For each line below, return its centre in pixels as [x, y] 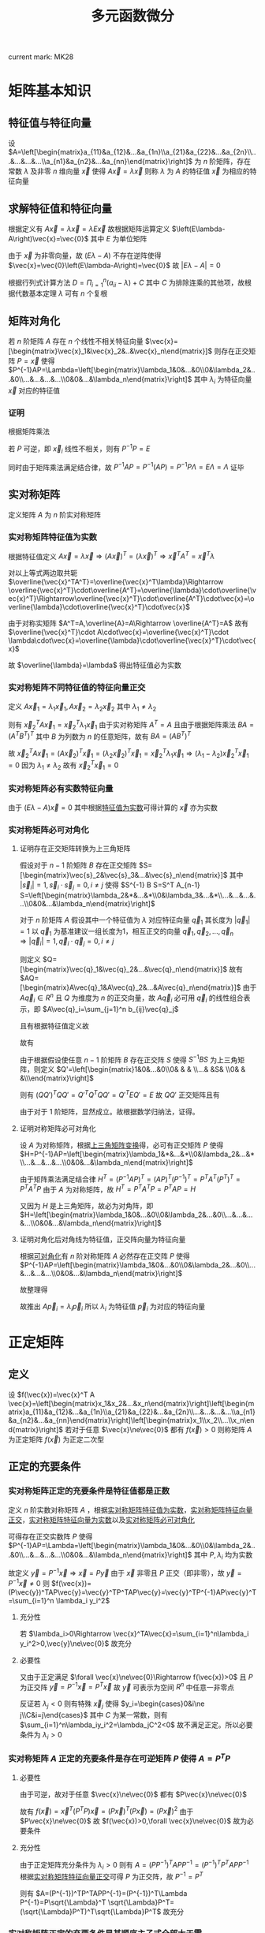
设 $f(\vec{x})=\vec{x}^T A [52, 1394]
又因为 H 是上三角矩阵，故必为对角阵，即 [86, 1206]
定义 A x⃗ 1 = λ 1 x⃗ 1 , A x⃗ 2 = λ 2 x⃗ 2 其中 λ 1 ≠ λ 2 [82, 707]
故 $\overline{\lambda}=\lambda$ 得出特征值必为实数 [95, 665]
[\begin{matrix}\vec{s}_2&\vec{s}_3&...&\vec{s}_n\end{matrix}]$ [123, 875]
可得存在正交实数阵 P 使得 [50, 1536]
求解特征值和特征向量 [60, 209]
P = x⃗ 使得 [36, 361]
